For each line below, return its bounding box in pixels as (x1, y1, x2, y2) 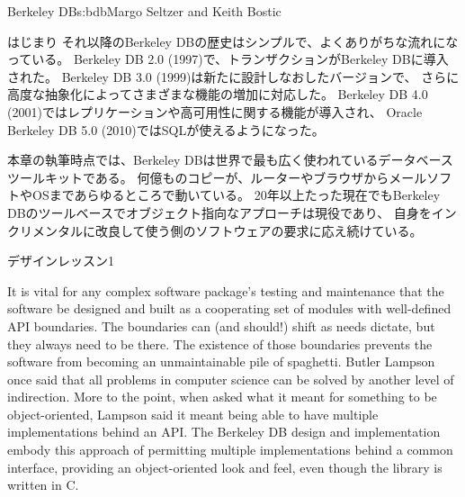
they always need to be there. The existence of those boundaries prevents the (7, 334, 433, 353)
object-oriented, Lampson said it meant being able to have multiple (7, 404, 379, 423)
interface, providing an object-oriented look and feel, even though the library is (7, 457, 443, 476)
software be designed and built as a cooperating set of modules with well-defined (7, 299, 452, 318)
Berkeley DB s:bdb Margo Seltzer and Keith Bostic (7, 2, 282, 20)
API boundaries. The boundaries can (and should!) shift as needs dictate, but (7, 316, 435, 335)
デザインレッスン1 (7, 251, 114, 270)
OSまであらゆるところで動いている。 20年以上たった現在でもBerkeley (31, 185, 441, 204)
